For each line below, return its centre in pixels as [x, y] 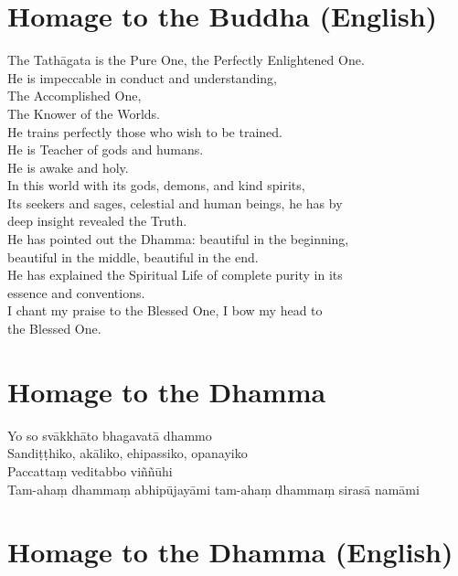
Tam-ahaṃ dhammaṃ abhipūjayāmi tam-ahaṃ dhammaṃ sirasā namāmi [213, 489]
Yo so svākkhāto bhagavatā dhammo [110, 435]
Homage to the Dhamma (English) [230, 552]
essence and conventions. [76, 292]
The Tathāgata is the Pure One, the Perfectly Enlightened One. [186, 60]
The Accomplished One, [75, 96]
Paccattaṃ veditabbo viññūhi [90, 470]
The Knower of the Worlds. [84, 113]
